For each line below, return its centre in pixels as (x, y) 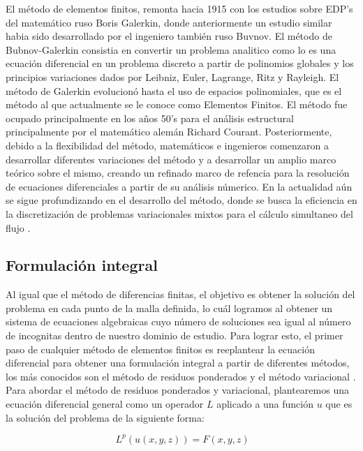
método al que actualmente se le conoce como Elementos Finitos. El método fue (177, 104)
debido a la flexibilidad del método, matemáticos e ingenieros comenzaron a (167, 145)
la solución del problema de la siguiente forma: (105, 417)
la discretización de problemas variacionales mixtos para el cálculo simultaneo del (179, 213)
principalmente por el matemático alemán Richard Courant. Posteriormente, (169, 132)
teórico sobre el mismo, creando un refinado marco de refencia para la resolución (178, 173)
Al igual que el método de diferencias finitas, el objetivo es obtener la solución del (180, 294)
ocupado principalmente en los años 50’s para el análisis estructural (150, 118)
